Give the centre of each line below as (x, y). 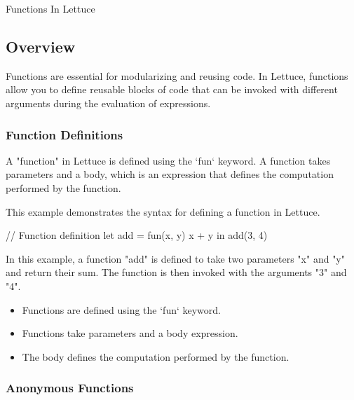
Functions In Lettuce (50, 8)
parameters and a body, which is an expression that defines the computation (170, 174)
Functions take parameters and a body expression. (130, 333)
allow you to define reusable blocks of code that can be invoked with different (172, 89)
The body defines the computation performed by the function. (156, 356)
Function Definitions (64, 134)
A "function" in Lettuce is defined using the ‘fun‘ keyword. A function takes (168, 160)
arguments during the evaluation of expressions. (108, 103)
